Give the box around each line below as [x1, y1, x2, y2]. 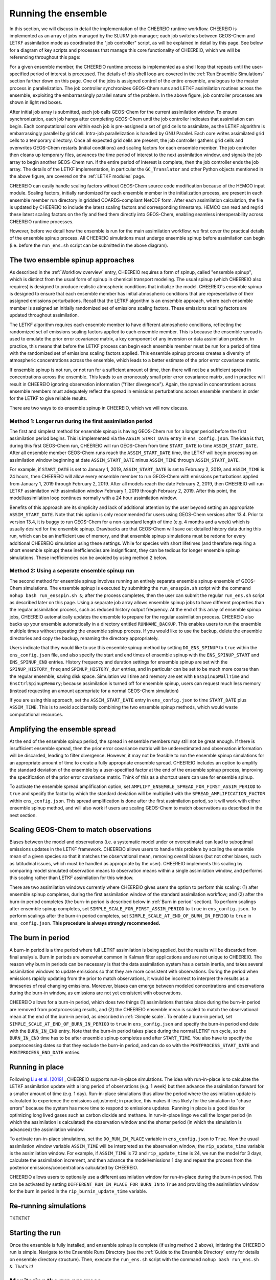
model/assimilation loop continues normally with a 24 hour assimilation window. [9, 495, 177, 501]
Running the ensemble [9, 8, 107, 19]
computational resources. [9, 711, 63, 717]
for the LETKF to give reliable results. [9, 395, 87, 401]
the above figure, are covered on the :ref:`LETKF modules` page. [9, 173, 146, 179]
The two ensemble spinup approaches [9, 255, 135, 264]
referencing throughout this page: [9, 54, 81, 60]
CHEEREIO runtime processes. [9, 218, 74, 225]
